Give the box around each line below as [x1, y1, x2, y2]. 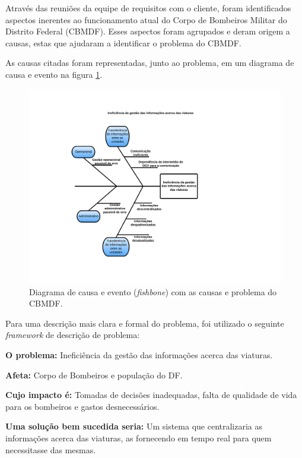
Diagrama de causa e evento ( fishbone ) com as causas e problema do [29, 285, 277, 298]
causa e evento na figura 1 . [5, 68, 103, 80]
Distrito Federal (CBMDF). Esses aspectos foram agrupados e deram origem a [5, 25, 290, 37]
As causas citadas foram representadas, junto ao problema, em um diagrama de [5, 56, 294, 69]
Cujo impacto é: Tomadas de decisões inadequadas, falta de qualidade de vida [5, 388, 297, 401]
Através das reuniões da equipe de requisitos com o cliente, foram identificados [5, 2, 291, 14]
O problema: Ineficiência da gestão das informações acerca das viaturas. [5, 349, 273, 361]
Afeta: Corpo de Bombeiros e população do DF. [5, 368, 183, 381]
